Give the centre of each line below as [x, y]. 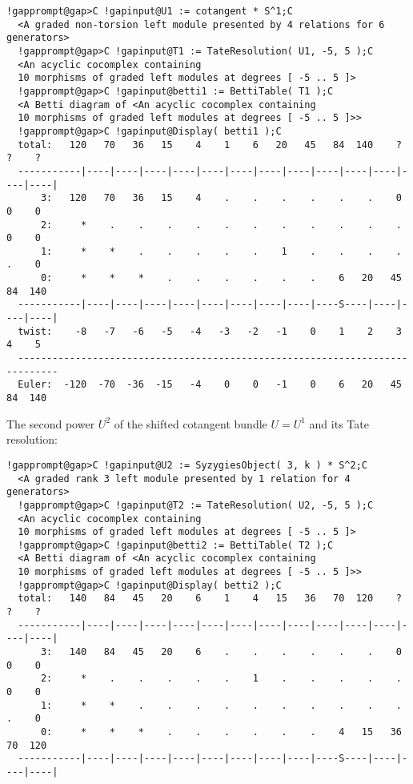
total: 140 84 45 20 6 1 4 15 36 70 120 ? [210, 599]
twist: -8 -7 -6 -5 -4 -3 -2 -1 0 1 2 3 [210, 331]
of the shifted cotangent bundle [190, 423]
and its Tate [339, 423]
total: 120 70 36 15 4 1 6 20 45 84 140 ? [210, 145]
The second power [51, 423]
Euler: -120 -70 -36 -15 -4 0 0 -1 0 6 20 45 [210, 385]
